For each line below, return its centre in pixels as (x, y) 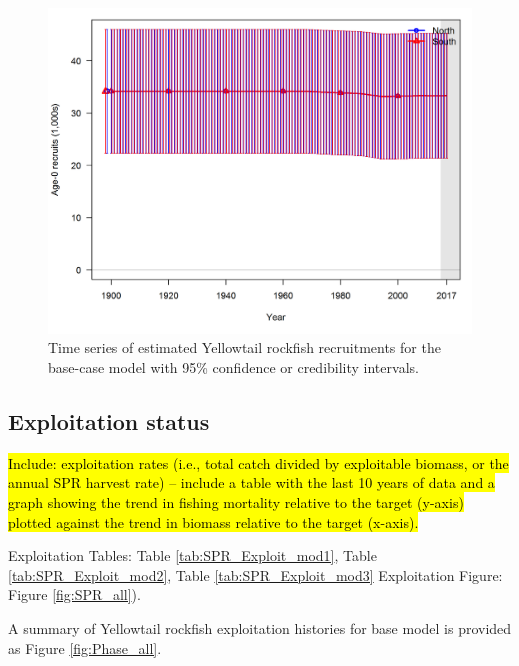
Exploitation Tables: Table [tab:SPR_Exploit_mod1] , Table (192, 555)
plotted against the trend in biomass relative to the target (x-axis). (213, 521)
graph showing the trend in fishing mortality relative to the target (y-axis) (236, 502)
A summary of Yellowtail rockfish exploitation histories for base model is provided (260, 628)
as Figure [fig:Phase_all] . (85, 647)
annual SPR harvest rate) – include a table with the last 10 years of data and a (251, 482)
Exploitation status (109, 421)
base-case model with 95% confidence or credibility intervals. (233, 367)
